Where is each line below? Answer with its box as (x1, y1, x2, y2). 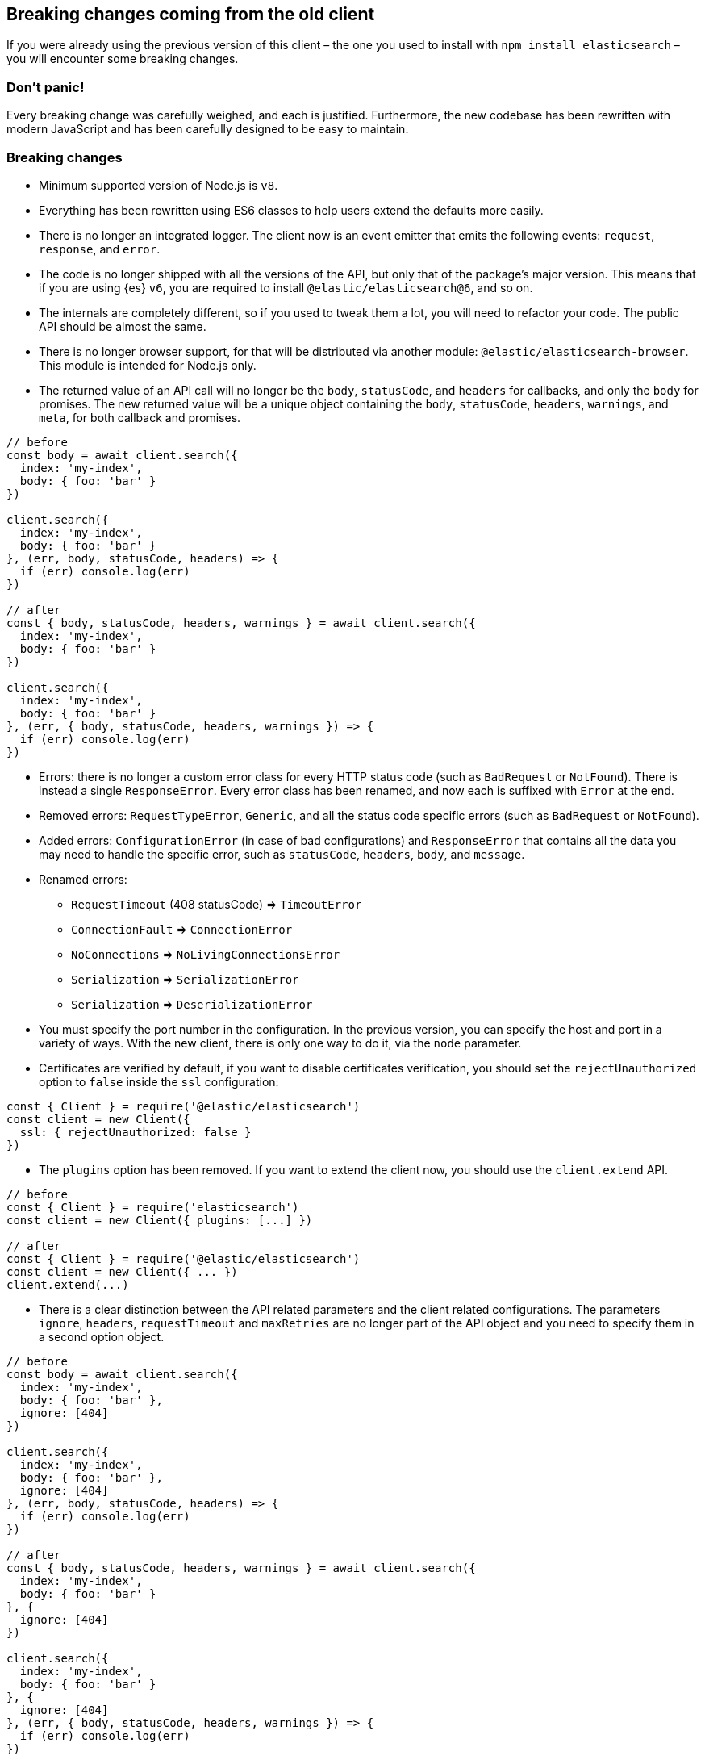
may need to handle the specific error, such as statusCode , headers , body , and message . (39, 847, 525, 861)
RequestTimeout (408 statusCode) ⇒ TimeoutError (71, 897, 362, 911)
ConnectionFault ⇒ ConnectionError (71, 922, 293, 936)
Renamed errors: (39, 872, 127, 886)
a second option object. (39, 1329, 165, 1344)
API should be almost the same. (39, 319, 206, 333)
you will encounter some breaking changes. (6, 52, 239, 66)
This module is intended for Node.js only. (39, 357, 257, 372)
